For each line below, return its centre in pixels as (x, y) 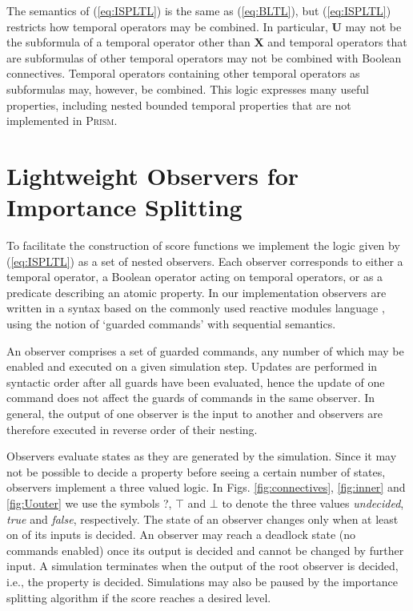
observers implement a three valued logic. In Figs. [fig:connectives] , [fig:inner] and (206, 487)
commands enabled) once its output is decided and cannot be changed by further (205, 550)
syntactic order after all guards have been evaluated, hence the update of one (196, 382)
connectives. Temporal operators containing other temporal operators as (183, 73)
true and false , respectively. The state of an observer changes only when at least (202, 519)
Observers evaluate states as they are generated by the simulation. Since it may (202, 456)
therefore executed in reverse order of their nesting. (132, 429)
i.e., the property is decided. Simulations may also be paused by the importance (202, 581)
